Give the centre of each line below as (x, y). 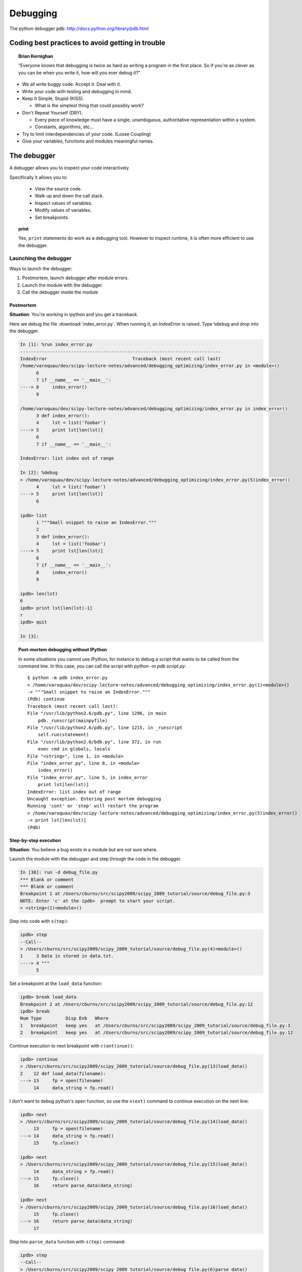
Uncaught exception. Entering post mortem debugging (94, 799)
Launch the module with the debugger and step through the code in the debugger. (95, 859)
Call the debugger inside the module (60, 292)
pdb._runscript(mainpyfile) (73, 720)
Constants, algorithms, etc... (64, 127)
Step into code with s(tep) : (39, 921)
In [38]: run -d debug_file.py (59, 872)
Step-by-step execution (35, 840)
